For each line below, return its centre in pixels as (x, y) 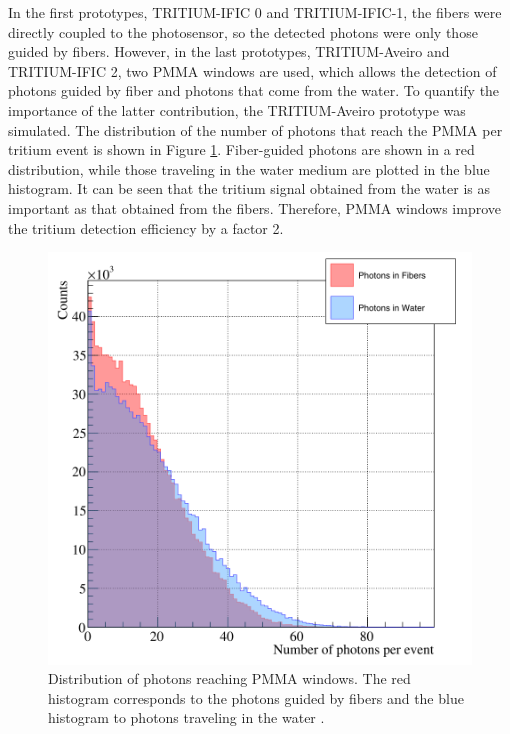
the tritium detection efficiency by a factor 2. (146, 227)
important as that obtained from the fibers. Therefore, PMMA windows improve (255, 207)
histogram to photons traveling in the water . (186, 717)
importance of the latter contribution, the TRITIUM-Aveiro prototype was (237, 109)
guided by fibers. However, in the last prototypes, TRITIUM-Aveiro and (229, 51)
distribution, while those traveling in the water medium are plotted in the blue (249, 168)
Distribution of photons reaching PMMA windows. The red (229, 678)
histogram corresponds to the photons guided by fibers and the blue (256, 697)
